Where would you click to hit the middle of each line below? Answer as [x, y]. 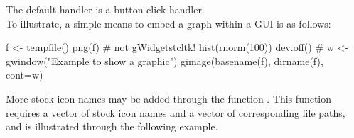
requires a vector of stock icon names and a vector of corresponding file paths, [176, 112]
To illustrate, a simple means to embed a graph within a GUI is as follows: [168, 23]
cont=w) [25, 75]
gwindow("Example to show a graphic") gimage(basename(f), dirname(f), [165, 61]
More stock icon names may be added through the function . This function [169, 98]
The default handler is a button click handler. [105, 9]
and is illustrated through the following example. [112, 126]
